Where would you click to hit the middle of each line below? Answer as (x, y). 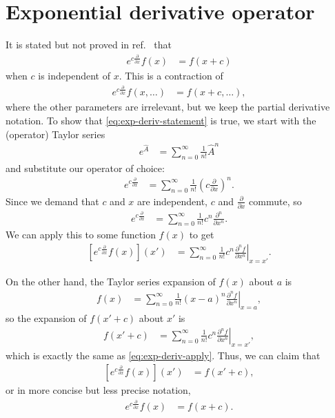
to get (202, 235)
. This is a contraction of (171, 76)
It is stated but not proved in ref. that (89, 45)
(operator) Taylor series (55, 134)
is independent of (74, 76)
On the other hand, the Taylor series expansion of (111, 281)
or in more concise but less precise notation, (98, 390)
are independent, (172, 201)
